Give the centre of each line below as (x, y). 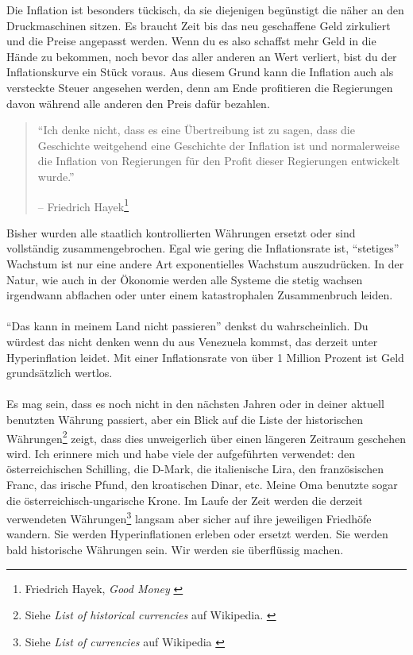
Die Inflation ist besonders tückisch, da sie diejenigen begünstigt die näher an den (205, 10)
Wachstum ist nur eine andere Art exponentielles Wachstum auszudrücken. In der (205, 263)
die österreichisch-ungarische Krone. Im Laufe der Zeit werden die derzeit (185, 500)
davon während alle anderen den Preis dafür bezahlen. (138, 103)
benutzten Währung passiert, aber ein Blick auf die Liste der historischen (185, 419)
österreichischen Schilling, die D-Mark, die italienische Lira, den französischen (195, 469)
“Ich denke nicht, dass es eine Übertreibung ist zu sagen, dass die (196, 130)
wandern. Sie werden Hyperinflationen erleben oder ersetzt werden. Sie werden (197, 534)
